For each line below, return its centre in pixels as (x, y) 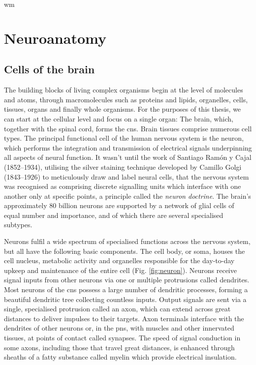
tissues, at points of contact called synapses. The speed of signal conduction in (122, 338)
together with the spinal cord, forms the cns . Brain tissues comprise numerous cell (128, 128)
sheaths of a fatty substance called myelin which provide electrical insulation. (120, 357)
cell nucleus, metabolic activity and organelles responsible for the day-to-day (119, 260)
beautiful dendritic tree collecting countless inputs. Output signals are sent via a (125, 299)
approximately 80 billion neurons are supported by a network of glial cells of (119, 205)
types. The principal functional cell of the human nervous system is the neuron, (124, 138)
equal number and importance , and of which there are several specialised (114, 215)
